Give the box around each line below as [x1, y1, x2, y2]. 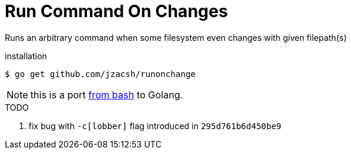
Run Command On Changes [5, 1, 228, 21]
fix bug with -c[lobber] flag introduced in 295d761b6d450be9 [29, 120, 282, 131]
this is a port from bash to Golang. [30, 88, 183, 101]
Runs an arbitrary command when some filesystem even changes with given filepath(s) [5, 32, 347, 43]
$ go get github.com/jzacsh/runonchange [5, 69, 196, 79]
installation [5, 50, 47, 61]
